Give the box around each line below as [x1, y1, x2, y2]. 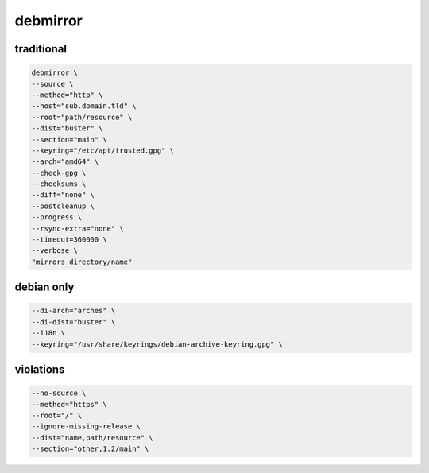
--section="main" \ [31, 135, 107, 144]
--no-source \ [31, 389, 87, 397]
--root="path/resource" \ [31, 112, 133, 122]
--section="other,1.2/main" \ [31, 444, 149, 453]
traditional [14, 42, 68, 56]
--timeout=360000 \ [31, 235, 107, 244]
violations [14, 363, 65, 376]
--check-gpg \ [31, 168, 87, 177]
